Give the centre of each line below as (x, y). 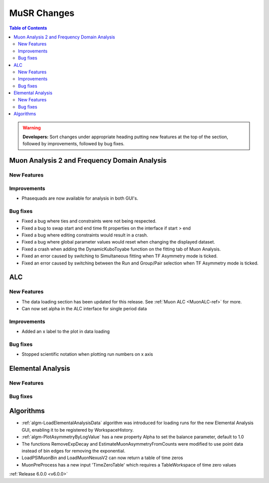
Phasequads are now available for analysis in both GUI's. (80, 198)
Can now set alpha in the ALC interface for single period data (84, 309)
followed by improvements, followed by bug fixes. (73, 144)
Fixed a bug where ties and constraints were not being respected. (89, 221)
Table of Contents (28, 28)
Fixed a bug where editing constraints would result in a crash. (85, 235)
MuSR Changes (42, 13)
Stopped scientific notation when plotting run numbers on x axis (87, 354)
